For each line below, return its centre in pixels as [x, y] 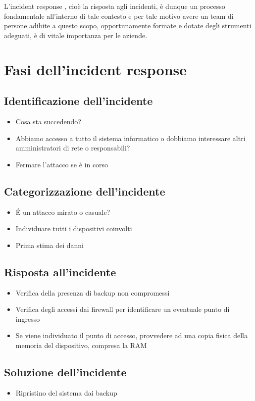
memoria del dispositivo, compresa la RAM [81, 345]
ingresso [28, 319]
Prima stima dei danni [50, 245]
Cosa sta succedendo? [48, 121]
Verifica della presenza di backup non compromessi [93, 292]
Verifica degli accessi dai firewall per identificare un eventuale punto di [123, 309]
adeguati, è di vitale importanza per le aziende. [76, 35]
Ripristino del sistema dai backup [66, 392]
